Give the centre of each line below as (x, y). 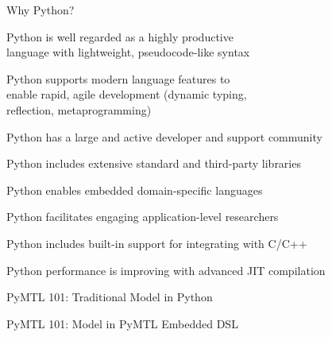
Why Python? (41, 10)
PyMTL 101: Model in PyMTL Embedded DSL (122, 323)
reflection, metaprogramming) (79, 109)
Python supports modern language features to (118, 78)
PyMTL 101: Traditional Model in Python (110, 297)
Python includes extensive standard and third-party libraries (154, 163)
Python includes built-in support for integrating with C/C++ (157, 243)
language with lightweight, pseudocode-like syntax (128, 52)
